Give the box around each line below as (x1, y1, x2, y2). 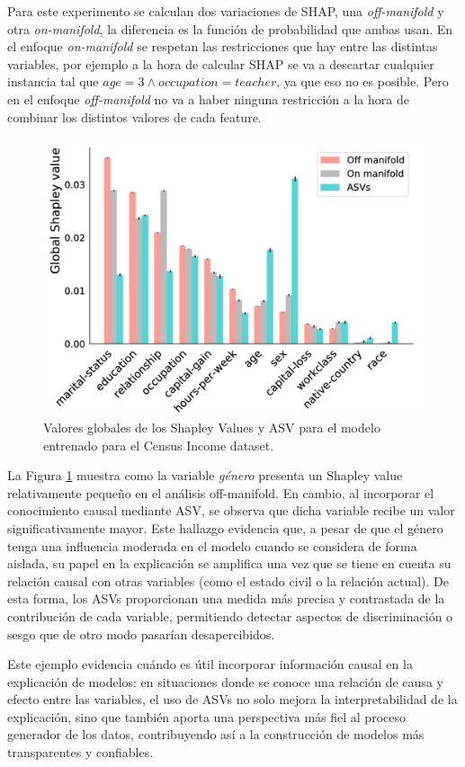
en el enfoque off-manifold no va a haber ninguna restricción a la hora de (7, 89, 409, 108)
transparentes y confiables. (7, 743, 154, 762)
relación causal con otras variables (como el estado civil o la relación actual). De (7, 571, 449, 590)
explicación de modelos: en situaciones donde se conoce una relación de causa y (7, 672, 443, 691)
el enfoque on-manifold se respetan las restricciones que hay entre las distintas (7, 37, 438, 56)
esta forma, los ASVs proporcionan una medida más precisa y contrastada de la (7, 589, 445, 608)
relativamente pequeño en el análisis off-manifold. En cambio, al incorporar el (7, 483, 434, 502)
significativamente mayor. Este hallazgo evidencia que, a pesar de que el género (7, 518, 443, 537)
